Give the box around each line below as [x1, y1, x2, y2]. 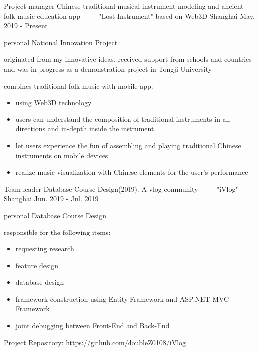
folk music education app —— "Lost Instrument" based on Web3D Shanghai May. [4, 10, 255, 21]
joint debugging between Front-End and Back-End [15, 320, 170, 331]
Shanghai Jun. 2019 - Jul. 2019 [4, 193, 99, 204]
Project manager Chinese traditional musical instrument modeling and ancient [4, 1, 244, 11]
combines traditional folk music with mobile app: [4, 80, 153, 91]
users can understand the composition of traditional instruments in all [15, 114, 230, 124]
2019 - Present [4, 20, 48, 31]
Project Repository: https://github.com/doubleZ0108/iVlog [4, 337, 186, 347]
